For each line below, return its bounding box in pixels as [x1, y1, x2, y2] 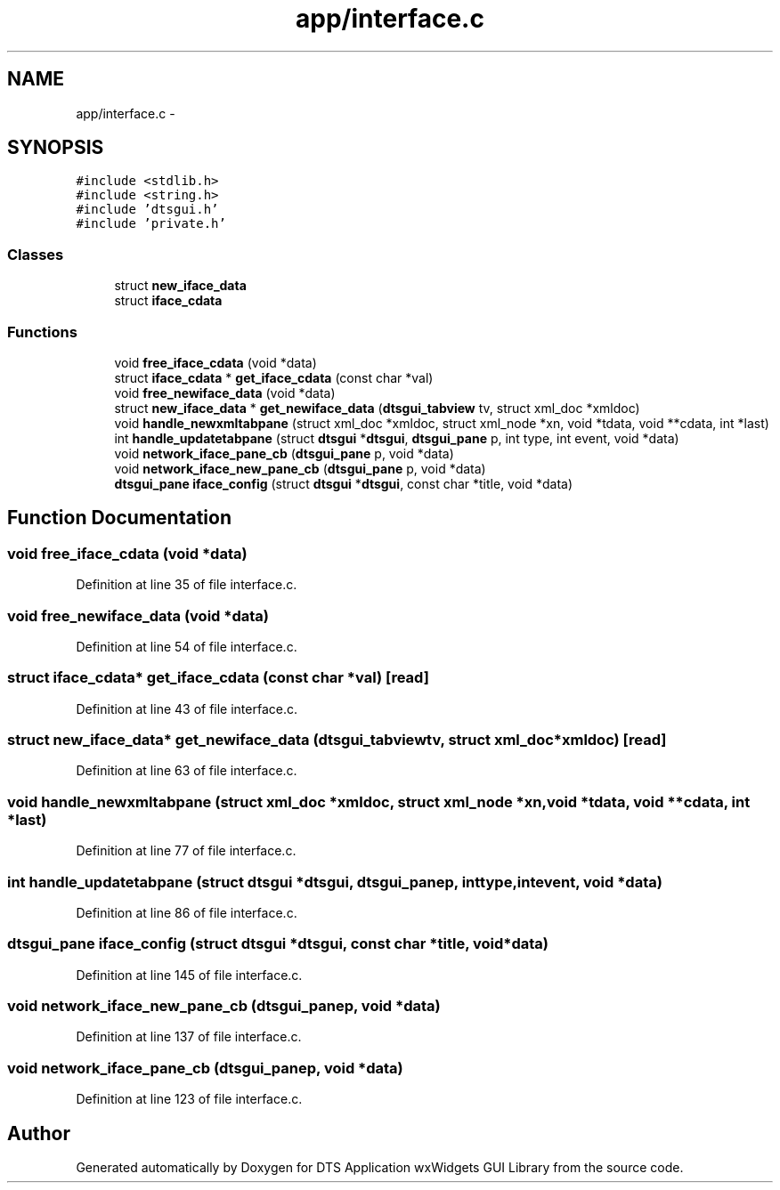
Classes [7, 245, 64, 263]
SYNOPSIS [7, 136, 104, 159]
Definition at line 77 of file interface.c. [76, 843, 297, 859]
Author [7, 1121, 70, 1145]
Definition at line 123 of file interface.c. [76, 1091, 303, 1107]
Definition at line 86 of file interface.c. [76, 904, 297, 920]
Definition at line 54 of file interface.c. [76, 638, 297, 654]
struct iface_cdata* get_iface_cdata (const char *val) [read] [7, 668, 429, 687]
